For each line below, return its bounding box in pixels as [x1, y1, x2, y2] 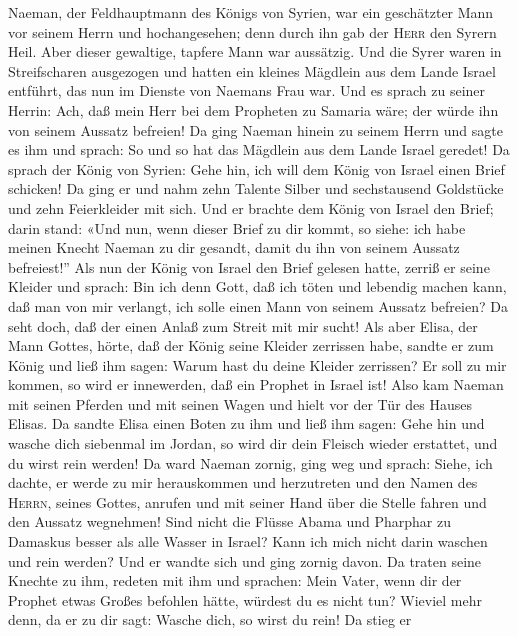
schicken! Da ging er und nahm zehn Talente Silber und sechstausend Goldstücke [8, 178, 504, 199]
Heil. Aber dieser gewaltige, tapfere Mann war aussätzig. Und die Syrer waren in [8, 41, 502, 62]
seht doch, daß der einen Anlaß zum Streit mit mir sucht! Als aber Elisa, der [8, 315, 478, 336]
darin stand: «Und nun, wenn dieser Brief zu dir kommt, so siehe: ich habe [8, 217, 466, 238]
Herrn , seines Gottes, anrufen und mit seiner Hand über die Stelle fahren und [8, 491, 487, 512]
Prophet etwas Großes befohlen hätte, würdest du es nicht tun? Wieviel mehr [8, 589, 483, 610]
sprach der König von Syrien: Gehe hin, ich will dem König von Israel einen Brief [8, 158, 505, 179]
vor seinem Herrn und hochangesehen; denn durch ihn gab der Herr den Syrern [8, 21, 497, 42]
